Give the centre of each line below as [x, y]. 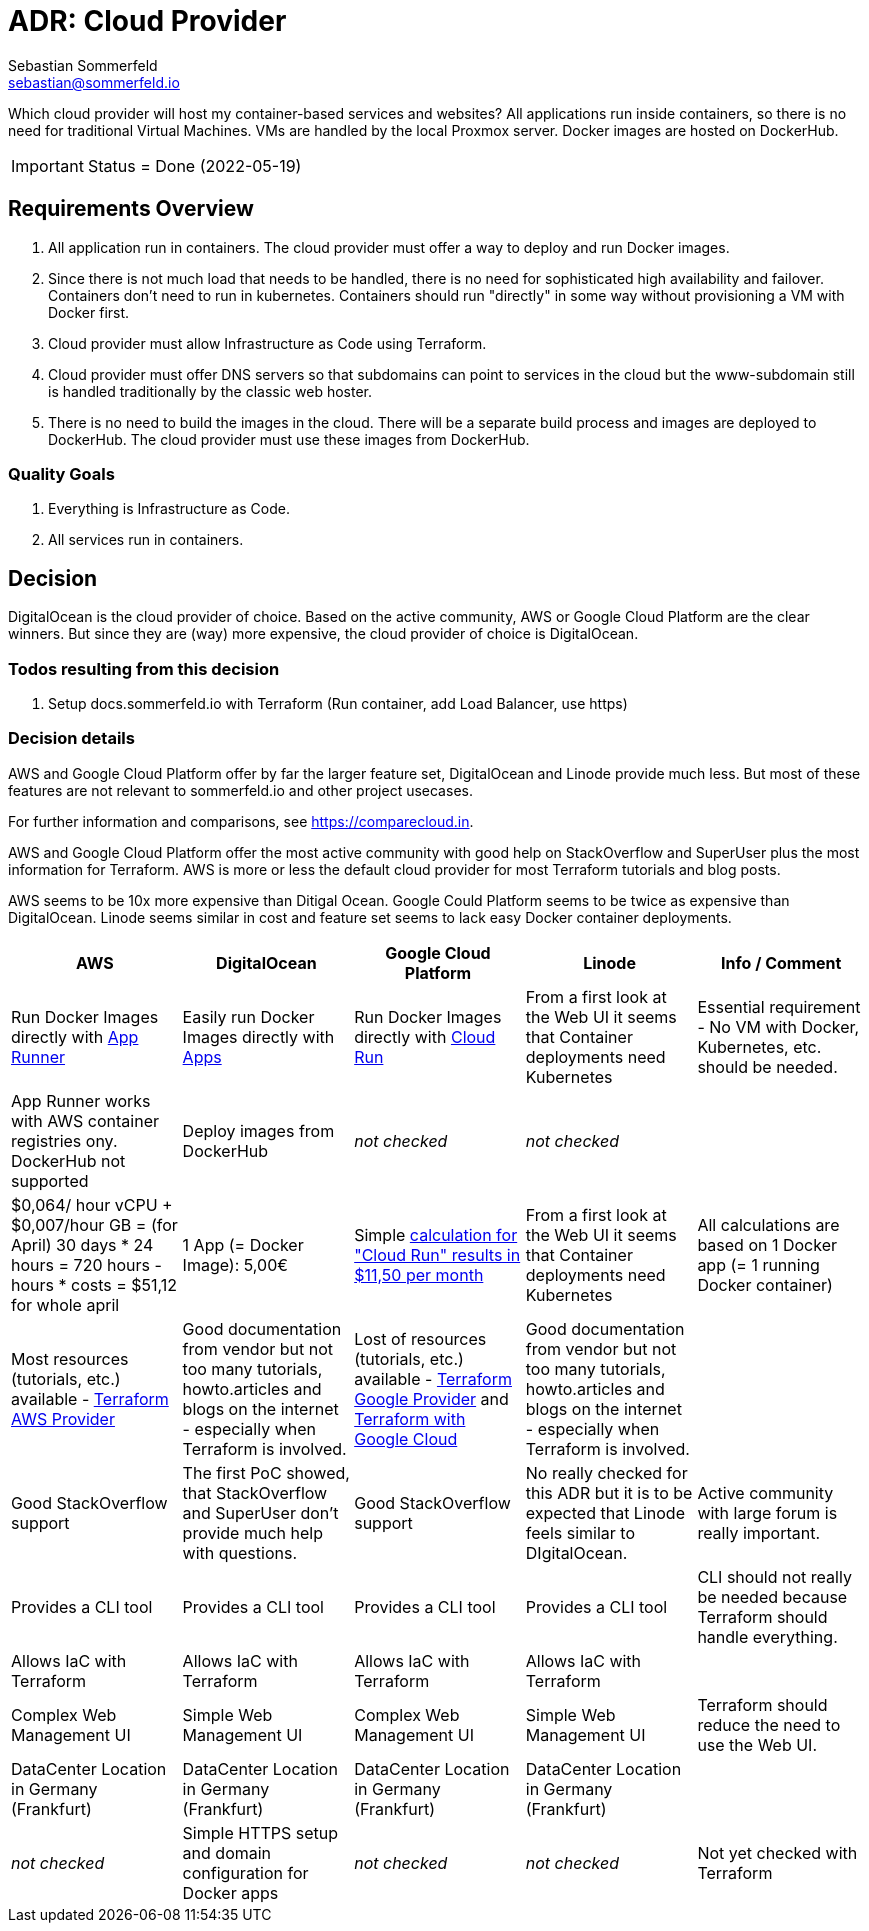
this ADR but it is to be [609, 1492]
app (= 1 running [758, 1264]
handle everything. [767, 1636]
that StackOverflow [255, 1492]
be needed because [772, 1596]
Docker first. [89, 312]
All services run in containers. [146, 540]
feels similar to [580, 1532]
